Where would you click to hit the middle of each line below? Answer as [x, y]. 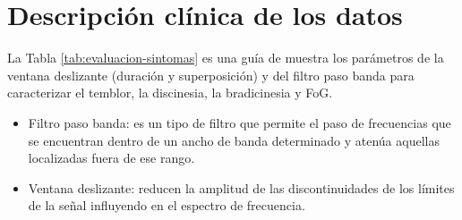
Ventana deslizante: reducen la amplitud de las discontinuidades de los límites [241, 187]
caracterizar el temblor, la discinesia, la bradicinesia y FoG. [170, 93]
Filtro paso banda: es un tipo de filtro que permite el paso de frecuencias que [240, 122]
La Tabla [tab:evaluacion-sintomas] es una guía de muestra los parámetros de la [226, 58]
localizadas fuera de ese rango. [111, 158]
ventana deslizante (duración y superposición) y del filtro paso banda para [211, 75]
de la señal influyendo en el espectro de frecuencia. [167, 205]
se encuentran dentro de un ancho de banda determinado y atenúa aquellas [234, 140]
